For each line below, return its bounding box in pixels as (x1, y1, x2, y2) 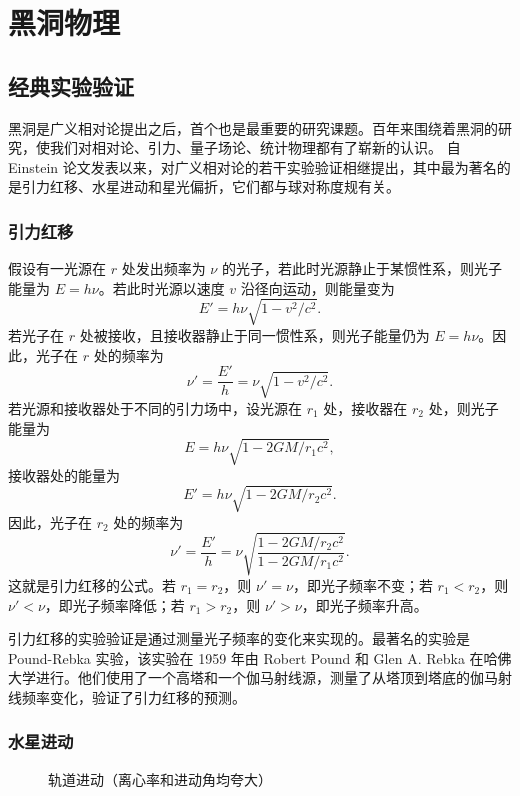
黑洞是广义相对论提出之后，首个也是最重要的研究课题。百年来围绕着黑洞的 (8, 117, 498, 138)
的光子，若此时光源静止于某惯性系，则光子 (221, 258, 502, 279)
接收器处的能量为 (8, 464, 120, 485)
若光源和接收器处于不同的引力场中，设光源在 (8, 397, 302, 418)
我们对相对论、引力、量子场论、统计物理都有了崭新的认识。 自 (49, 137, 461, 158)
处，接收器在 (323, 397, 408, 418)
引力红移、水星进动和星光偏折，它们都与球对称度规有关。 (21, 176, 400, 197)
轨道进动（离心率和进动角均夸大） (48, 768, 272, 789)
